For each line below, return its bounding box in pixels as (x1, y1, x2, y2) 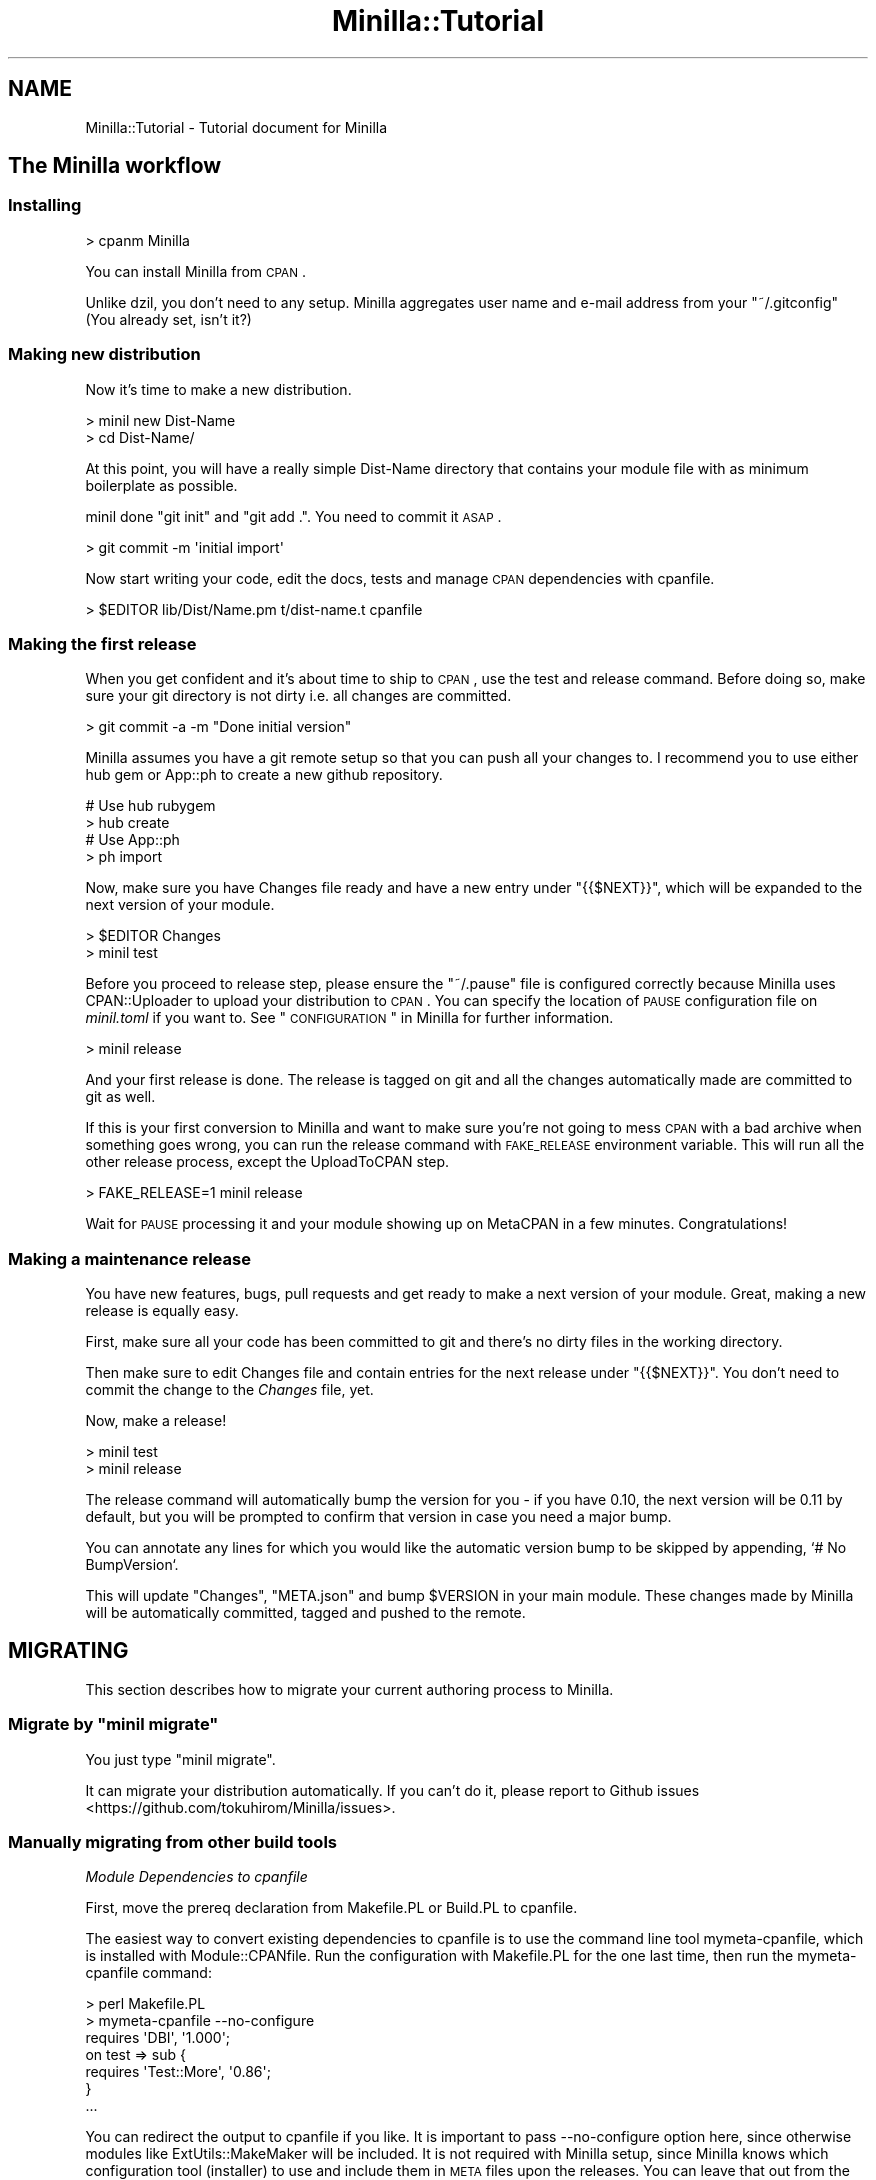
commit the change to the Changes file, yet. (85, 1381, 374, 1399)
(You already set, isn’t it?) (85, 310, 252, 328)
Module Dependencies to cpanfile (85, 1868, 308, 1886)
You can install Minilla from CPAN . (85, 262, 306, 280)
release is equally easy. (85, 1302, 239, 1320)
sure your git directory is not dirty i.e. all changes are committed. (85, 687, 512, 705)
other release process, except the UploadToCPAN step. (85, 1153, 450, 1171)
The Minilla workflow (8, 153, 222, 179)
